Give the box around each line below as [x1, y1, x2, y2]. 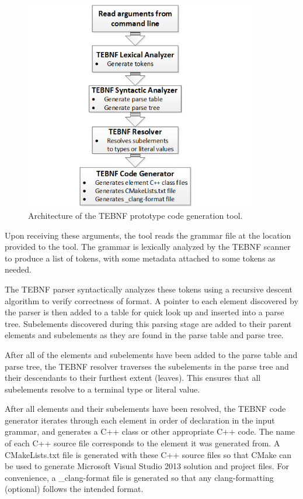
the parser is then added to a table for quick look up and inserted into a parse [5, 306, 284, 318]
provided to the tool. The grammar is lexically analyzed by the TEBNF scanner [5, 240, 291, 253]
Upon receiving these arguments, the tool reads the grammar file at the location [5, 229, 291, 241]
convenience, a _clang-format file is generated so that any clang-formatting [5, 471, 274, 483]
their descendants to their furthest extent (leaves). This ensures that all [5, 371, 261, 384]
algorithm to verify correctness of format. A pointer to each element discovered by [5, 294, 298, 307]
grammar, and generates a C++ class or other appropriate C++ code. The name [5, 425, 295, 438]
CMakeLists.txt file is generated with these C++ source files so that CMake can [5, 448, 292, 460]
